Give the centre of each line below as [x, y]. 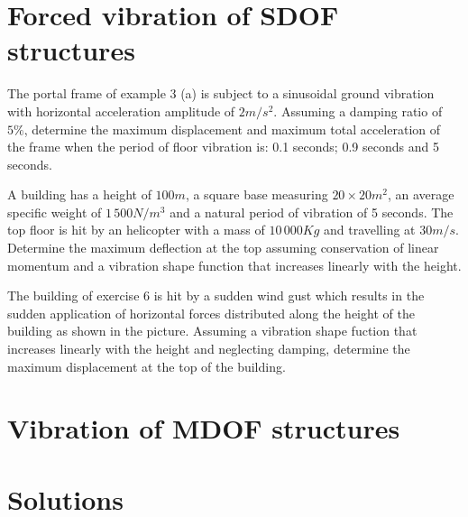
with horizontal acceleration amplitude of [121, 111]
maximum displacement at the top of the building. [147, 366]
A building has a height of [79, 194]
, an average [421, 194]
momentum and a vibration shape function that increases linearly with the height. [234, 265]
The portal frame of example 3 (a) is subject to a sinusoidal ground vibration [221, 93]
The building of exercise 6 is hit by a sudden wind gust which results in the [216, 295]
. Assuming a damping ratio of [358, 111]
